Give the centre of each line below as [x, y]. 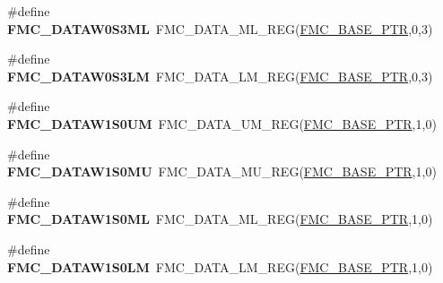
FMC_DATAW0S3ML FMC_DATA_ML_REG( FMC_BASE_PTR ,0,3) [220, 28]
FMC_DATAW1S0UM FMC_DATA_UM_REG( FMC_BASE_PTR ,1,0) [222, 123]
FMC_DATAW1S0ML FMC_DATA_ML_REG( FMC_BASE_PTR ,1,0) [220, 219]
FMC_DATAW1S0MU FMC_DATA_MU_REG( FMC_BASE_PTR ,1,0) [222, 172]
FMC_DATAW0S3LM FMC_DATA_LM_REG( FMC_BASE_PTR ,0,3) [220, 76]
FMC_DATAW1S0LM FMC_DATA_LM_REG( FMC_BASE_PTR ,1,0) [220, 266]
